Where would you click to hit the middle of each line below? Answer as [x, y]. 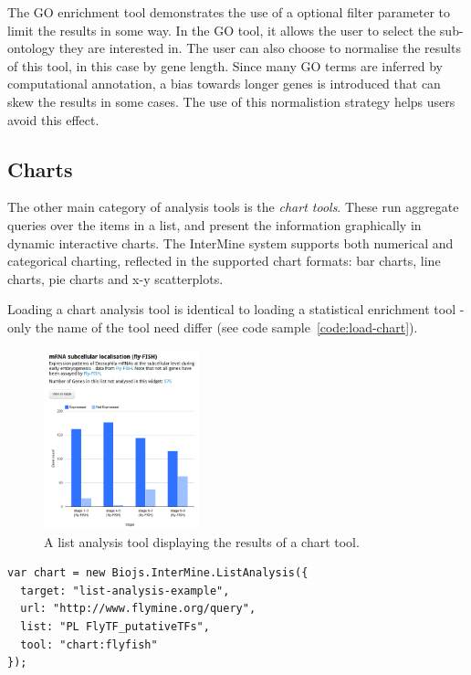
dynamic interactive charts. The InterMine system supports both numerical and [230, 243]
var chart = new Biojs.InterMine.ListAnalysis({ [158, 573]
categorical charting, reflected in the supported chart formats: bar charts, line [224, 261]
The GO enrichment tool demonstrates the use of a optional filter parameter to [229, 12]
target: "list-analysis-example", [125, 591]
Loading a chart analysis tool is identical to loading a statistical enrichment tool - [236, 309]
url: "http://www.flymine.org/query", [138, 609]
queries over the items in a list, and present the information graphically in [215, 224]
